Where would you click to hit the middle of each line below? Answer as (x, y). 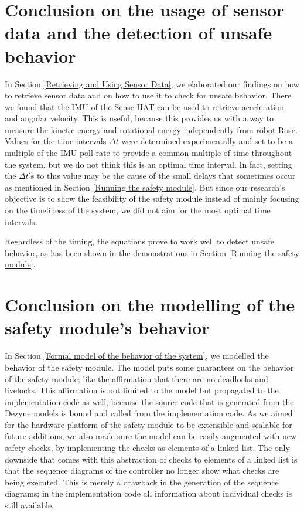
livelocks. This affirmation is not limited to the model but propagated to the (142, 390)
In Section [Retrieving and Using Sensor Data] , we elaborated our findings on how (152, 84)
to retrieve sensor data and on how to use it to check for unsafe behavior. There (148, 95)
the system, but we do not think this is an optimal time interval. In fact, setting (148, 164)
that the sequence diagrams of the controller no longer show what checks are (142, 470)
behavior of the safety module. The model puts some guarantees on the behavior (149, 367)
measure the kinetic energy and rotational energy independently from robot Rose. (151, 129)
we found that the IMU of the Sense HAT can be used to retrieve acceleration (145, 106)
